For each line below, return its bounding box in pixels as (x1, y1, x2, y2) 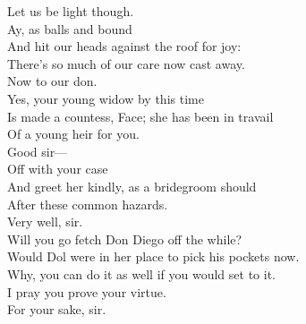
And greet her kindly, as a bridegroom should (7, 176, 257, 195)
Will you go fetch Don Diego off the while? (7, 229, 242, 248)
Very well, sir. (7, 212, 83, 231)
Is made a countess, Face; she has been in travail (7, 107, 274, 125)
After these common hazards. (7, 194, 168, 213)
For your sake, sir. (7, 300, 106, 319)
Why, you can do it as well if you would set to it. (7, 264, 276, 283)
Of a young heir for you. (7, 124, 140, 143)
